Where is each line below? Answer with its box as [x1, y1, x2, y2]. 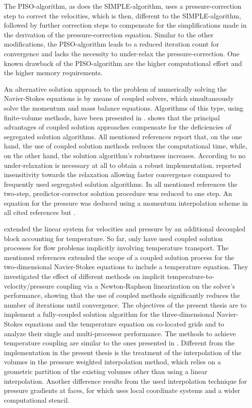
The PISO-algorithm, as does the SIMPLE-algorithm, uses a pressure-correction [4, 1, 241, 11]
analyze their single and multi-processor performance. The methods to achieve [4, 328, 236, 338]
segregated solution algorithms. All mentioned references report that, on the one [4, 131, 242, 141]
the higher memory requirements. [4, 67, 103, 78]
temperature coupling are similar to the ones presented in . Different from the [4, 338, 235, 348]
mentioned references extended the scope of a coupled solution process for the [4, 252, 235, 262]
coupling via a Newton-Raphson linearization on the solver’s [56, 280, 236, 291]
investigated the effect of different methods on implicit [4, 271, 165, 281]
